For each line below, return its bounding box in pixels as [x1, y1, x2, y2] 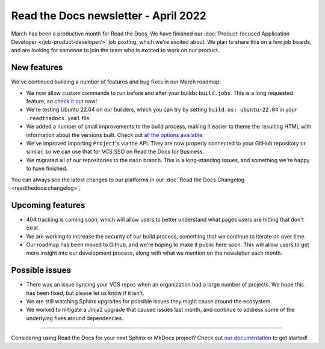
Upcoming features [11, 200, 85, 210]
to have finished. [26, 165, 68, 172]
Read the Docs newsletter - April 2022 [11, 9, 207, 22]
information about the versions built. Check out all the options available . [26, 131, 204, 138]
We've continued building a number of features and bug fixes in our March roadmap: [11, 78, 221, 85]
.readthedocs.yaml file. [26, 114, 91, 121]
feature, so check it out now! [26, 98, 97, 105]
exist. [26, 224, 40, 231]
